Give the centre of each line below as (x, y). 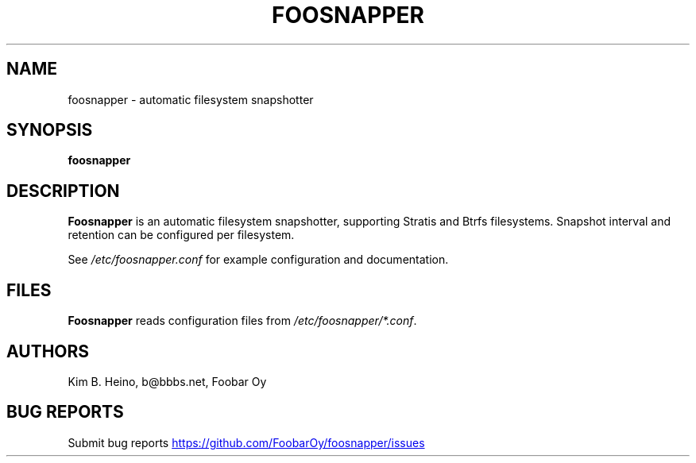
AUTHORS (48, 351)
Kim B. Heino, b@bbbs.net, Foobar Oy (167, 381)
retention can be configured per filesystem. (181, 235)
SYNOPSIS (50, 130)
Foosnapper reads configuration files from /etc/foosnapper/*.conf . (242, 321)
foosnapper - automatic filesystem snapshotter (191, 99)
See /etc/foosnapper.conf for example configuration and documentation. (258, 260)
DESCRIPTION (63, 191)
